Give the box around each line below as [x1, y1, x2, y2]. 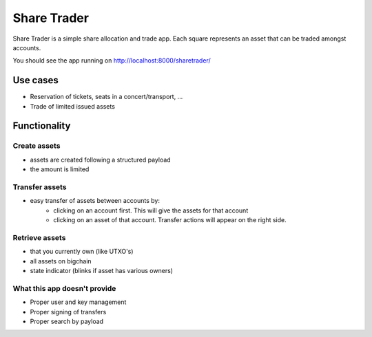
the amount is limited [30, 165, 90, 173]
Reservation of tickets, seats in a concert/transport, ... [30, 93, 183, 101]
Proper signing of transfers [30, 307, 107, 316]
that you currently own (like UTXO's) [30, 248, 134, 256]
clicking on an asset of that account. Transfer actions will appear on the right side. [53, 216, 287, 224]
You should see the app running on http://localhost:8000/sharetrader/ [12, 56, 211, 65]
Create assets [12, 141, 61, 151]
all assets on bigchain [30, 257, 92, 265]
